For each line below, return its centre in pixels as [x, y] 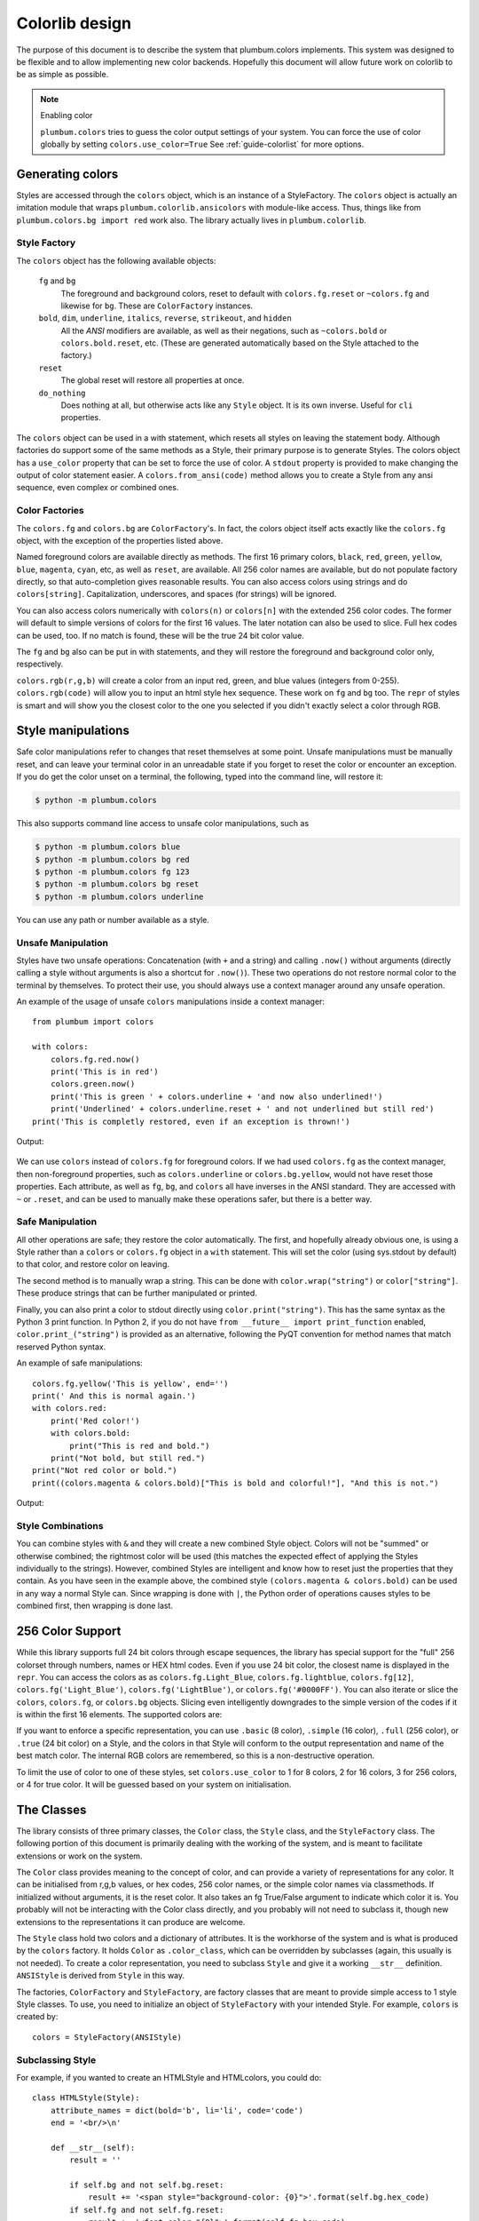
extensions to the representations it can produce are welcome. [131, 1922]
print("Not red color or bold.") [105, 1471]
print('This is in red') [104, 1072]
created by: [37, 2017]
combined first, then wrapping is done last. [94, 1606]
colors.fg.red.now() [95, 1059]
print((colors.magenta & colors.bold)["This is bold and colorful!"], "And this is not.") [236, 1483]
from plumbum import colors [93, 1022]
